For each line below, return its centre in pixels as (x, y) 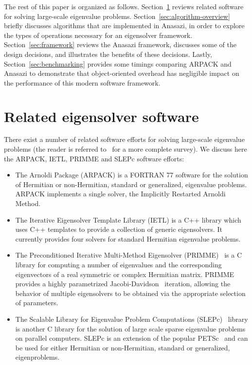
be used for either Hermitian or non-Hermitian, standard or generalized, (123, 347)
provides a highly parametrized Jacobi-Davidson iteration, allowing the (123, 284)
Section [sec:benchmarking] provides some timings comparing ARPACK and (118, 63)
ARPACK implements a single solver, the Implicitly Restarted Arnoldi (120, 194)
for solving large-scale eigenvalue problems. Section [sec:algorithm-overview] (117, 16)
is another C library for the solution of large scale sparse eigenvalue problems (130, 328)
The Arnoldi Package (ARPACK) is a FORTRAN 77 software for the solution (132, 175)
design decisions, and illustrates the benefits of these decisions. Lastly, (108, 54)
